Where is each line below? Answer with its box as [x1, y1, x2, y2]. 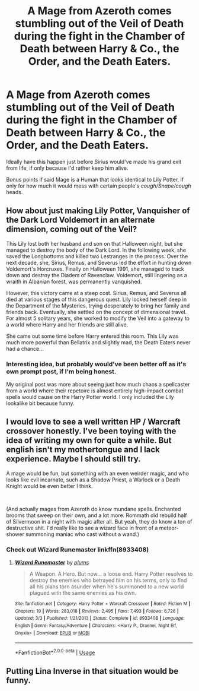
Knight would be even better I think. [6, 482, 93, 489]
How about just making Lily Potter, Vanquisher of [6, 206, 191, 216]
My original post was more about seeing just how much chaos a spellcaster [6, 381, 190, 388]
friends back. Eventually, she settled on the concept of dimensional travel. [6, 308, 187, 315]
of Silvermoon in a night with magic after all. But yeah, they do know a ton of [6, 518, 192, 525]
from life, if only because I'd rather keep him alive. [6, 164, 129, 172]
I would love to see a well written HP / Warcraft [6, 417, 181, 427]
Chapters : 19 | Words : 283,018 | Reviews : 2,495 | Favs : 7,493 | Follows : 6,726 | [14, 608, 179, 614]
